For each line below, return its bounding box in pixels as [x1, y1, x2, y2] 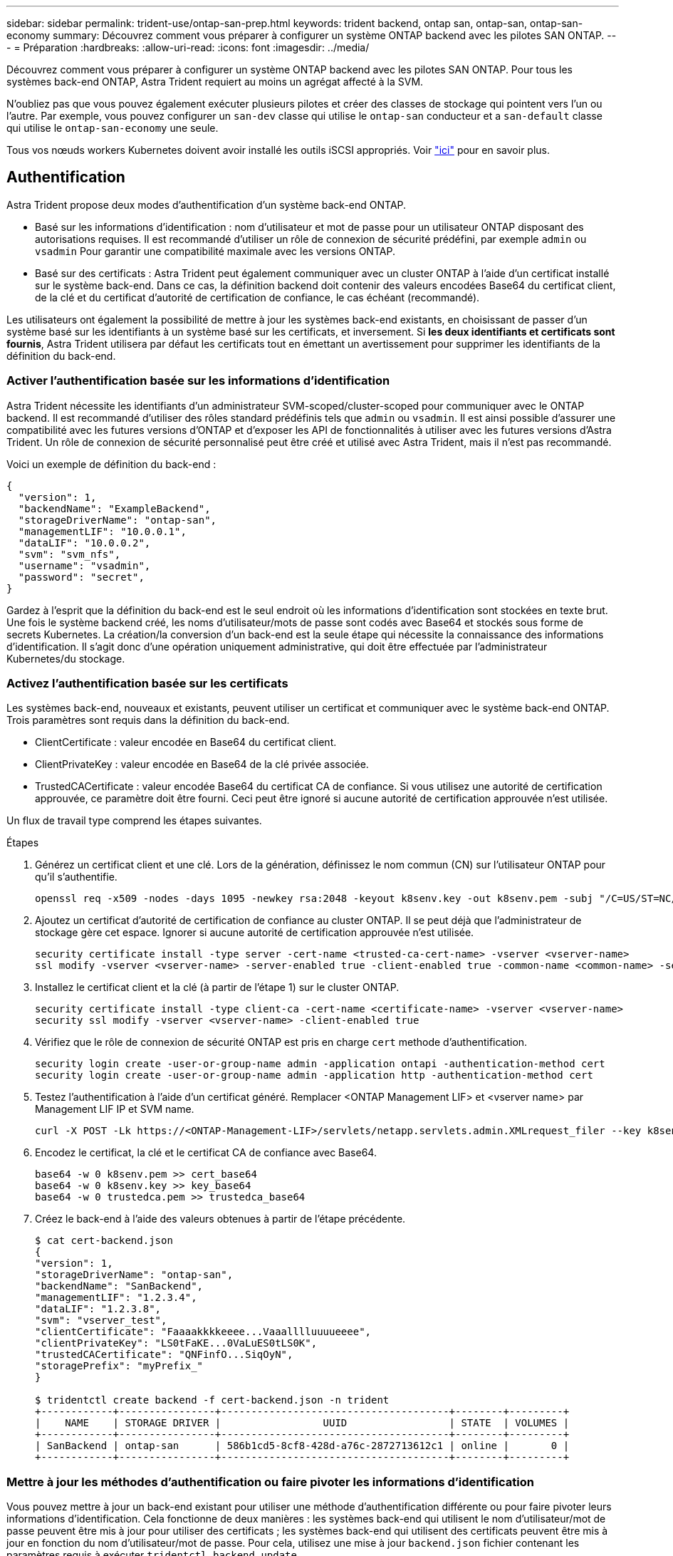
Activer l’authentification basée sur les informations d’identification [6, 373, 390, 388]
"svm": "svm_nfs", [18, 548, 121, 560]
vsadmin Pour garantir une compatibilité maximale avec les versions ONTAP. [35, 244, 395, 257]
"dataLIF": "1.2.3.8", [35, 1303, 162, 1315]
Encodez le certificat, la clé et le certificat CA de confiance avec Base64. [35, 1146, 377, 1159]
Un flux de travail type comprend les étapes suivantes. [6, 814, 262, 827]
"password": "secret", [18, 571, 145, 583]
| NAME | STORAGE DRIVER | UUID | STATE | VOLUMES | [35, 1417, 570, 1429]
